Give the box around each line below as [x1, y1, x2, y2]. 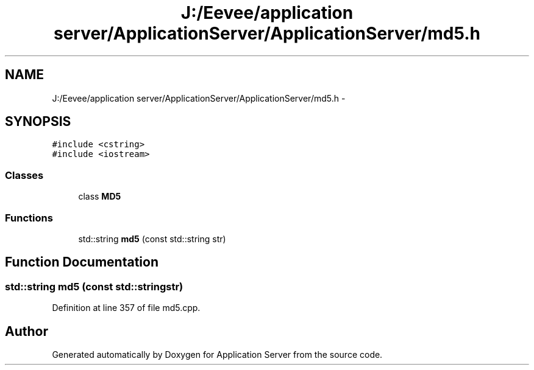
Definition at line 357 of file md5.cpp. [52, 302, 201, 313]
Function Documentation [5, 254, 158, 270]
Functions [5, 211, 53, 224]
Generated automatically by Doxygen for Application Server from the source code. [52, 349, 383, 360]
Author [5, 323, 48, 339]
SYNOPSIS [5, 114, 71, 130]
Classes [5, 169, 44, 181]
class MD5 [78, 191, 121, 202]
